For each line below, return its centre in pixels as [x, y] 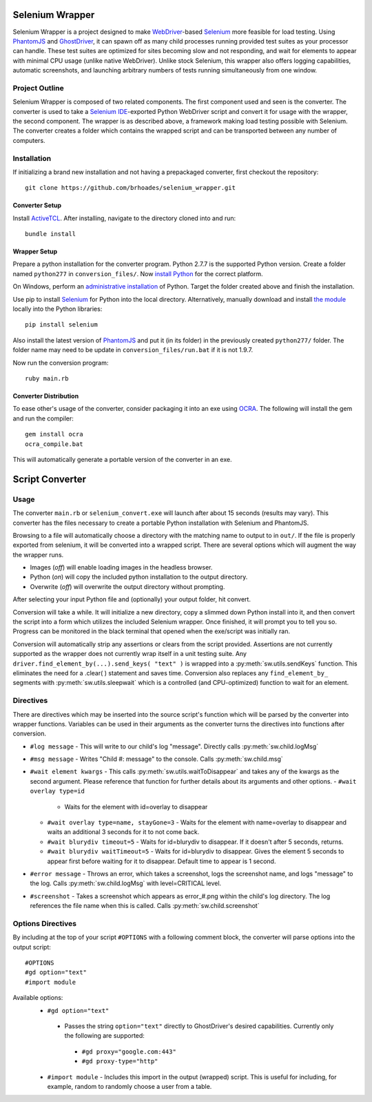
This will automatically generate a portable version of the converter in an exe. [122, 459]
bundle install [51, 234]
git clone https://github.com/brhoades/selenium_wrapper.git [130, 188]
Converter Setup [37, 205]
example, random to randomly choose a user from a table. [130, 1086]
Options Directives [45, 923]
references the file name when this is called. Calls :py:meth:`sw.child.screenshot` [145, 906]
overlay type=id [58, 791]
